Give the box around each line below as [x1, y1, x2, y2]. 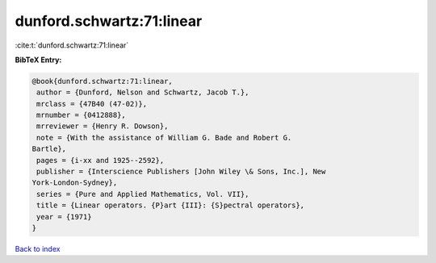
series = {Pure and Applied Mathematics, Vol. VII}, [36, 190, 249, 198]
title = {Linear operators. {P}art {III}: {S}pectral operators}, [36, 201, 305, 210]
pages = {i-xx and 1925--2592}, [36, 156, 165, 165]
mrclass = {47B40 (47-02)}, [36, 99, 148, 108]
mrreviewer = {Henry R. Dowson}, [36, 122, 169, 131]
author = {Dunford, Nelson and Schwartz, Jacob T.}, [36, 88, 249, 97]
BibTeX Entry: [15, 55, 62, 65]
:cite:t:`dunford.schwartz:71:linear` [15, 40, 129, 50]
